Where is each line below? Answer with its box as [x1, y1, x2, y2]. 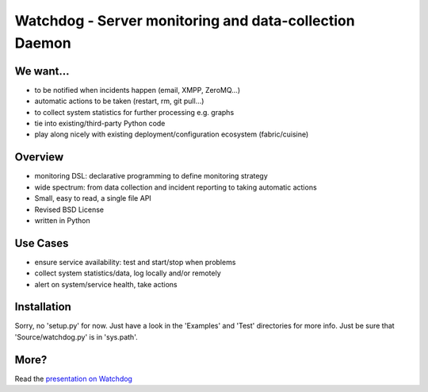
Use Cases [14, 236, 69, 250]
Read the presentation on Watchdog [14, 374, 132, 383]
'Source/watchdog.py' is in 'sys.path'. [14, 332, 138, 341]
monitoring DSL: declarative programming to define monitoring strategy [34, 171, 269, 181]
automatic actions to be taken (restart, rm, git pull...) [34, 96, 204, 106]
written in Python [34, 215, 90, 225]
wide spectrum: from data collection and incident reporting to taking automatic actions [34, 183, 317, 192]
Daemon [14, 34, 71, 52]
